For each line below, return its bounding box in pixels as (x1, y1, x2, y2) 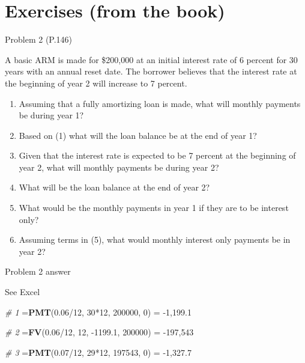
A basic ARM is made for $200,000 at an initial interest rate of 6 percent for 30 (5, 53, 298, 66)
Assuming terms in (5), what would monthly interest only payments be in (19, 233, 291, 246)
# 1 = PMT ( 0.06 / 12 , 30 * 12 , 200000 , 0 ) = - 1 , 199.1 (5, 305, 192, 318)
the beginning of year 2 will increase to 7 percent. (5, 76, 187, 89)
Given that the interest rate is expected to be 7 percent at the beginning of (19, 149, 296, 162)
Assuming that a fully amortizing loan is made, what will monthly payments (19, 97, 301, 109)
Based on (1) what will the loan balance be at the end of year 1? (19, 129, 257, 141)
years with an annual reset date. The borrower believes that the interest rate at (5, 65, 297, 78)
